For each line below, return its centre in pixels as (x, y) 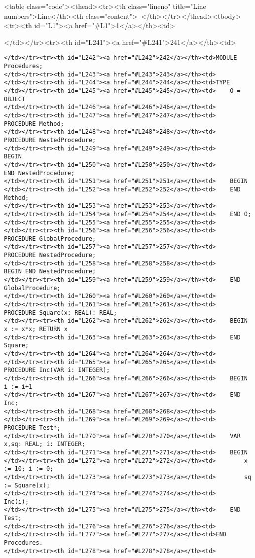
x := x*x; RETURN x (36, 329)
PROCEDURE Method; (34, 124)
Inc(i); (17, 502)
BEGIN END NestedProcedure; (50, 272)
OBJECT (15, 99)
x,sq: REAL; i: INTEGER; (45, 444)
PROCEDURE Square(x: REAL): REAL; (61, 313)
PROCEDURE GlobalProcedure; (50, 239)
